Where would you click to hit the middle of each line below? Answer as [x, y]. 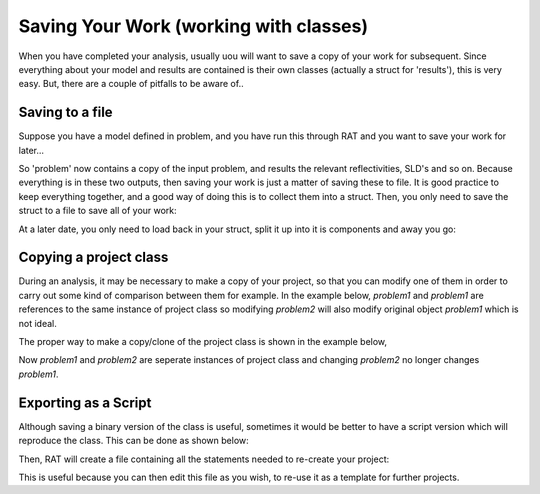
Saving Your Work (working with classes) [193, 26]
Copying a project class [93, 257]
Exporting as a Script [85, 402]
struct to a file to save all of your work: [97, 211]
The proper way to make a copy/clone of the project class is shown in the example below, [203, 342]
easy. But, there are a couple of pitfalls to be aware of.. [131, 84]
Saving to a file [66, 112]
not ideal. [37, 323]
